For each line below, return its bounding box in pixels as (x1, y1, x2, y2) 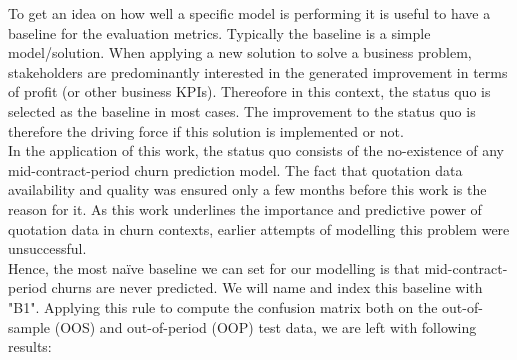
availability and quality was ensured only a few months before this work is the (8, 179, 487, 200)
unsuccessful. (8, 238, 87, 259)
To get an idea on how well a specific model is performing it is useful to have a (8, 3, 491, 23)
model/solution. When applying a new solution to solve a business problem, (8, 42, 472, 63)
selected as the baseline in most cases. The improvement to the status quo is (8, 100, 476, 121)
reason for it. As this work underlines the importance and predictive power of (8, 198, 482, 219)
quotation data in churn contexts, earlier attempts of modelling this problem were (8, 218, 510, 239)
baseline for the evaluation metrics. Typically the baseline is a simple (8, 22, 431, 43)
